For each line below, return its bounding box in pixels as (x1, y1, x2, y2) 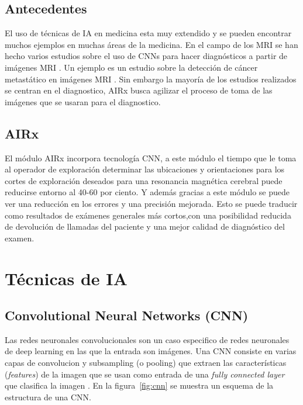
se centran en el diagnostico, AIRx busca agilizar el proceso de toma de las (5, 84, 273, 96)
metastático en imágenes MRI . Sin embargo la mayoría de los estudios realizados (5, 72, 297, 85)
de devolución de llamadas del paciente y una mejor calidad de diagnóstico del (5, 220, 285, 233)
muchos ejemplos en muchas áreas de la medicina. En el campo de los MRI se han (5, 38, 298, 50)
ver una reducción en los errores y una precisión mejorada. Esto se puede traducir (5, 197, 298, 209)
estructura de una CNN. (5, 390, 91, 403)
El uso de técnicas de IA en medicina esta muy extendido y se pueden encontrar (5, 27, 292, 39)
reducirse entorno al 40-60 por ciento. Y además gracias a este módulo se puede (5, 186, 290, 198)
